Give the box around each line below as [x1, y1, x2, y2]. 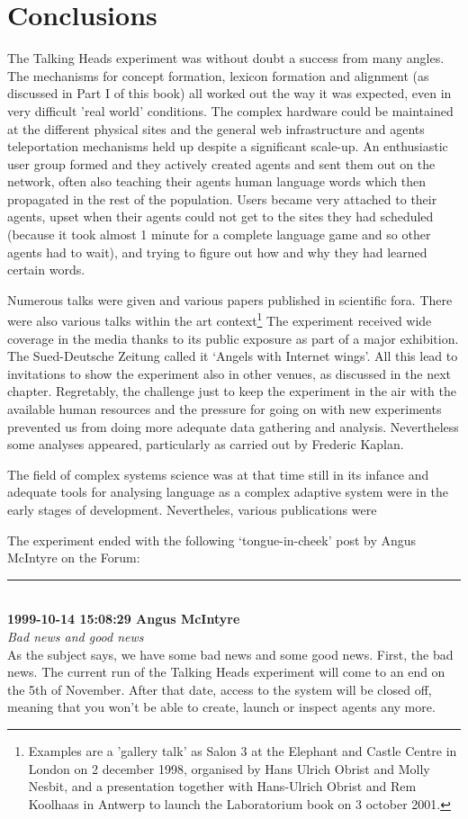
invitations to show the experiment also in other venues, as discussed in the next [7, 364, 451, 382]
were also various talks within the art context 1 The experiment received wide [7, 309, 432, 330]
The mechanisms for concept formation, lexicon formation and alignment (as [7, 66, 429, 85]
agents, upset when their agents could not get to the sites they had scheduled [7, 207, 434, 226]
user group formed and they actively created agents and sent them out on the [7, 154, 436, 173]
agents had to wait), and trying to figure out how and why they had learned [7, 242, 427, 261]
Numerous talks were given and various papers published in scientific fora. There [7, 290, 453, 309]
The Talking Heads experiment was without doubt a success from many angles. [7, 49, 445, 67]
